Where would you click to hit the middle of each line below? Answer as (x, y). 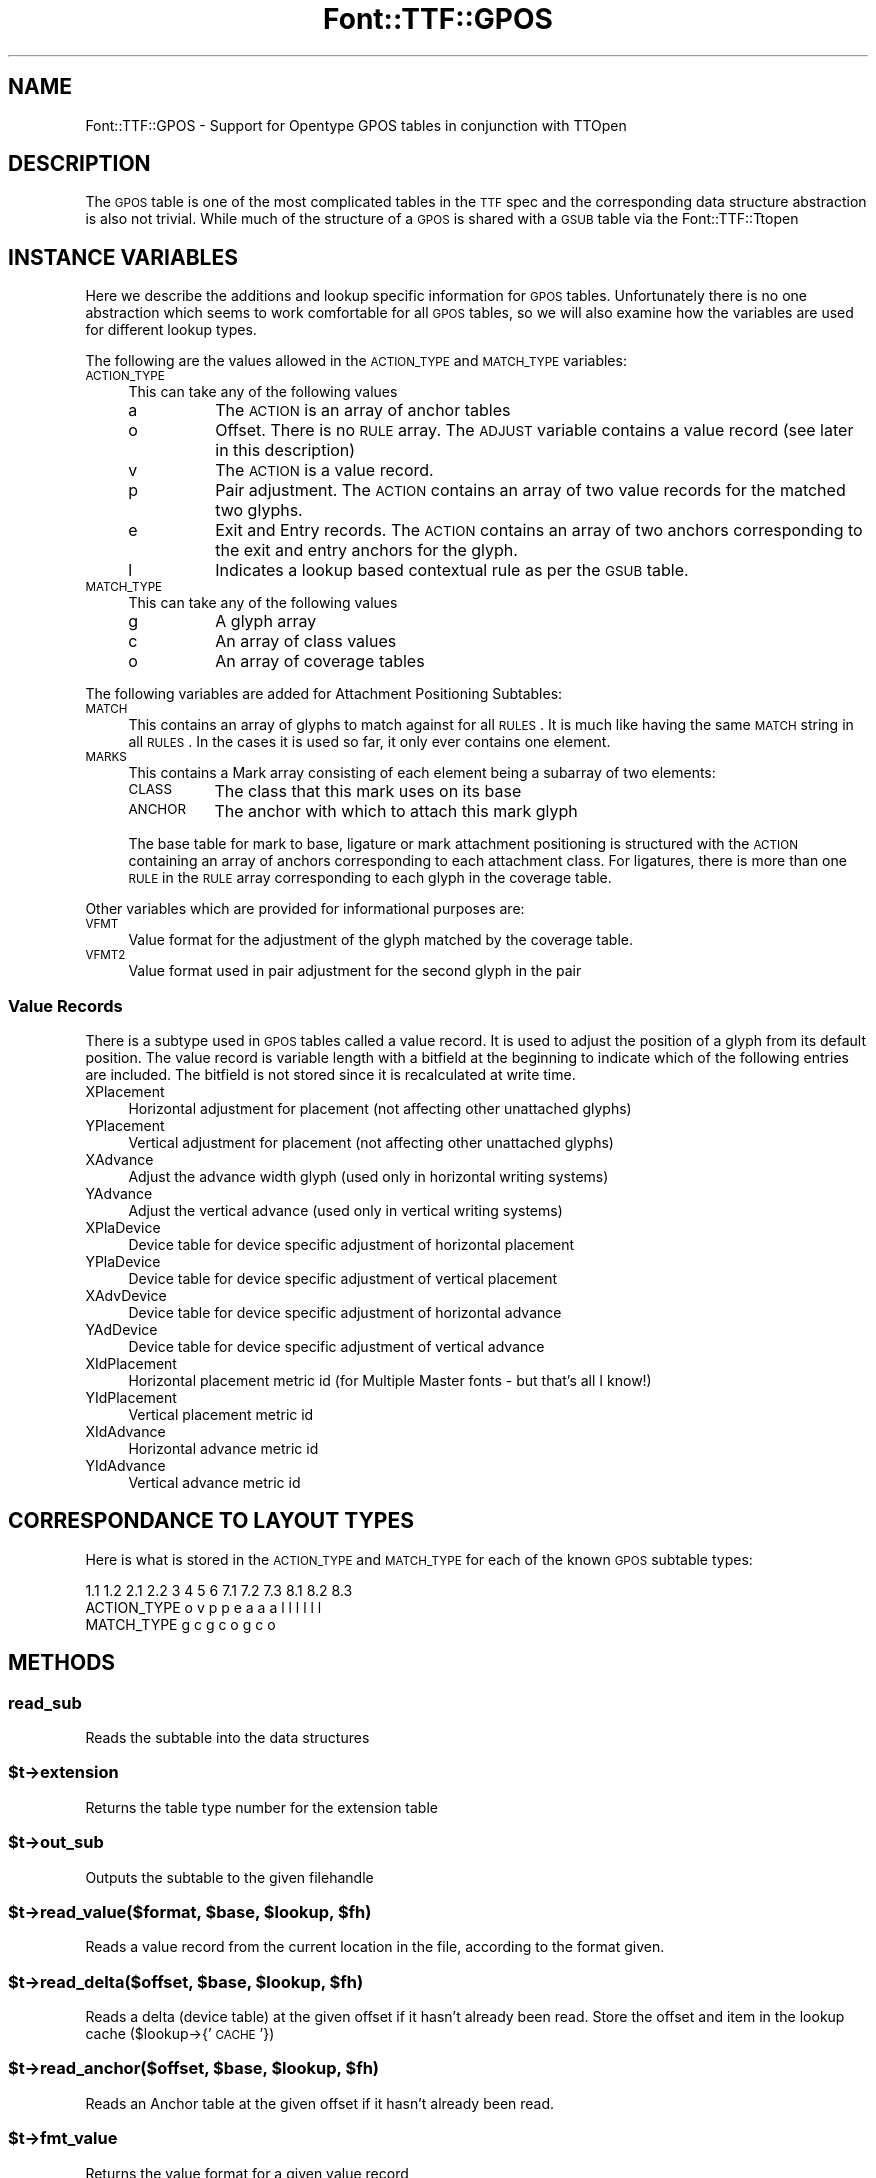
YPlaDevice (123, 1262)
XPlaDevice (123, 1228)
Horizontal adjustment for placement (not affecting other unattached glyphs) (380, 1109)
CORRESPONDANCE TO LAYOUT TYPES (211, 1521)
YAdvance (119, 1194)
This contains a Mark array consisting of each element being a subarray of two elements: (422, 773)
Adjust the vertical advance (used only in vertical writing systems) (345, 1211)
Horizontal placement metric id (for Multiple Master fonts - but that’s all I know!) (390, 1381)
